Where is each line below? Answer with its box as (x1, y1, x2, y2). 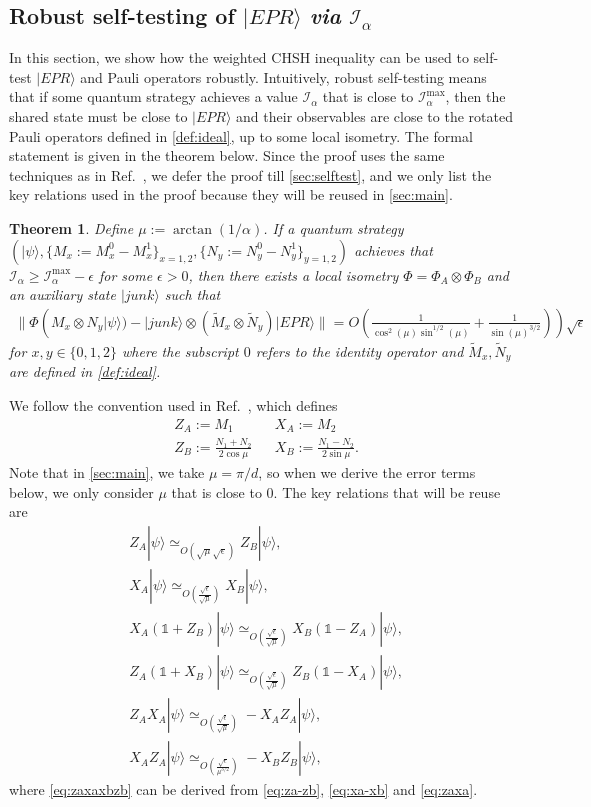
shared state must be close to (9, 105, 188, 126)
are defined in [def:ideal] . (9, 361, 161, 382)
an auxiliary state (9, 284, 116, 305)
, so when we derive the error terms (258, 462, 476, 483)
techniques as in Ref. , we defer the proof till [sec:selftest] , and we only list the (9, 164, 492, 185)
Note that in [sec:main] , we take (9, 462, 205, 483)
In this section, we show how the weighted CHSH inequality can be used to (9, 47, 469, 68)
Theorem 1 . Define (9, 217, 134, 238)
